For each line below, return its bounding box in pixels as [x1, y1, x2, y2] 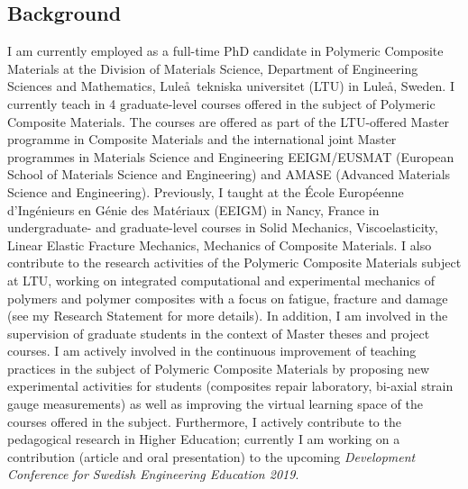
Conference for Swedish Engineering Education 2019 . [7, 465, 299, 484]
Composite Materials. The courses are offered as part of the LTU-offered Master [7, 112, 450, 131]
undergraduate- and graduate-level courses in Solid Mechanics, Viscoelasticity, [7, 218, 438, 237]
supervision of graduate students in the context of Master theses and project [7, 323, 430, 342]
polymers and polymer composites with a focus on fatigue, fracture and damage [7, 288, 448, 307]
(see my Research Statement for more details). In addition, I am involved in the [7, 306, 448, 325]
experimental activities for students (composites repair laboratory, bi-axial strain [7, 376, 454, 395]
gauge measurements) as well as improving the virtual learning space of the [7, 394, 423, 413]
